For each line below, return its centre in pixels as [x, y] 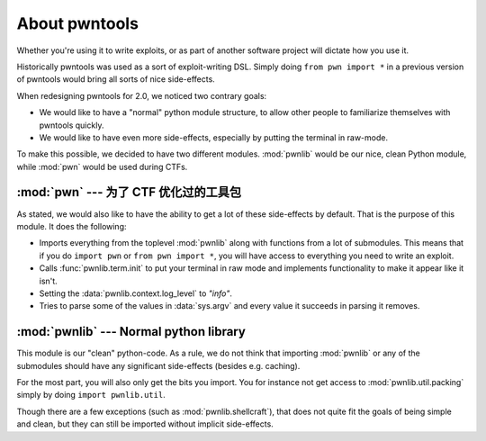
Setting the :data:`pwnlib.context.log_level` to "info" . [136, 293]
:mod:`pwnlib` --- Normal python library [131, 332]
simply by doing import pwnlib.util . [91, 395]
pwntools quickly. [72, 125]
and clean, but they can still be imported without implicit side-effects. [145, 424]
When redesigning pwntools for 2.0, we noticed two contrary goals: [142, 95]
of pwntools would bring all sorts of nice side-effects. [116, 79]
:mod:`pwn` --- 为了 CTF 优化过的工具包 [129, 192]
